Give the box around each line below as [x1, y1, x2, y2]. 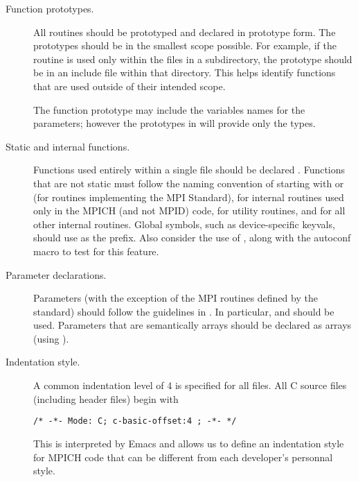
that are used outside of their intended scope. [33, 78, 226, 93]
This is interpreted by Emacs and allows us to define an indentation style [33, 436, 344, 450]
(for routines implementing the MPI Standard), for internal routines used [33, 189, 344, 204]
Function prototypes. [6, 1, 94, 15]
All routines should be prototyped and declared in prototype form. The [33, 24, 336, 39]
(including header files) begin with [33, 391, 179, 406]
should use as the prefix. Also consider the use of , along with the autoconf [33, 230, 351, 245]
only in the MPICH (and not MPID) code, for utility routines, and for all [33, 203, 346, 218]
